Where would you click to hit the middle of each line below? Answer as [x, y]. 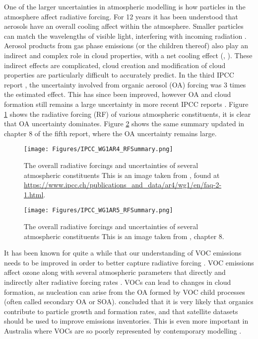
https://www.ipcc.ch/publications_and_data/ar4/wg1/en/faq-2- [123, 185]
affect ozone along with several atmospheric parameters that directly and [115, 272]
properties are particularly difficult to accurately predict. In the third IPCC [119, 75]
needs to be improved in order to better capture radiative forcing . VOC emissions [129, 262]
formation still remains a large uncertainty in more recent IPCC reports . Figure [126, 104]
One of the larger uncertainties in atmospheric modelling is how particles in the [125, 6]
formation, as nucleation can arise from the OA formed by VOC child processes [125, 292]
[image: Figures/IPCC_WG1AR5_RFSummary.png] [98, 211]
